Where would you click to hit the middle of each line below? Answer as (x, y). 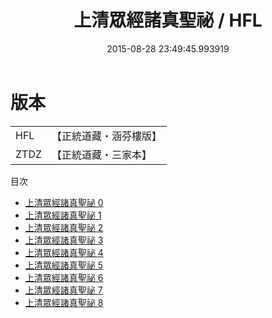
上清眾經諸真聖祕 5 (64, 265)
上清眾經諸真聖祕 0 (64, 202)
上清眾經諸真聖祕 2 (64, 227)
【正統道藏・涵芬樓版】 (107, 136)
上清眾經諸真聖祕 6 (64, 277)
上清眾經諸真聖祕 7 (63, 290)
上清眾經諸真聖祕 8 (64, 302)
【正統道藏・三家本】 (102, 154)
